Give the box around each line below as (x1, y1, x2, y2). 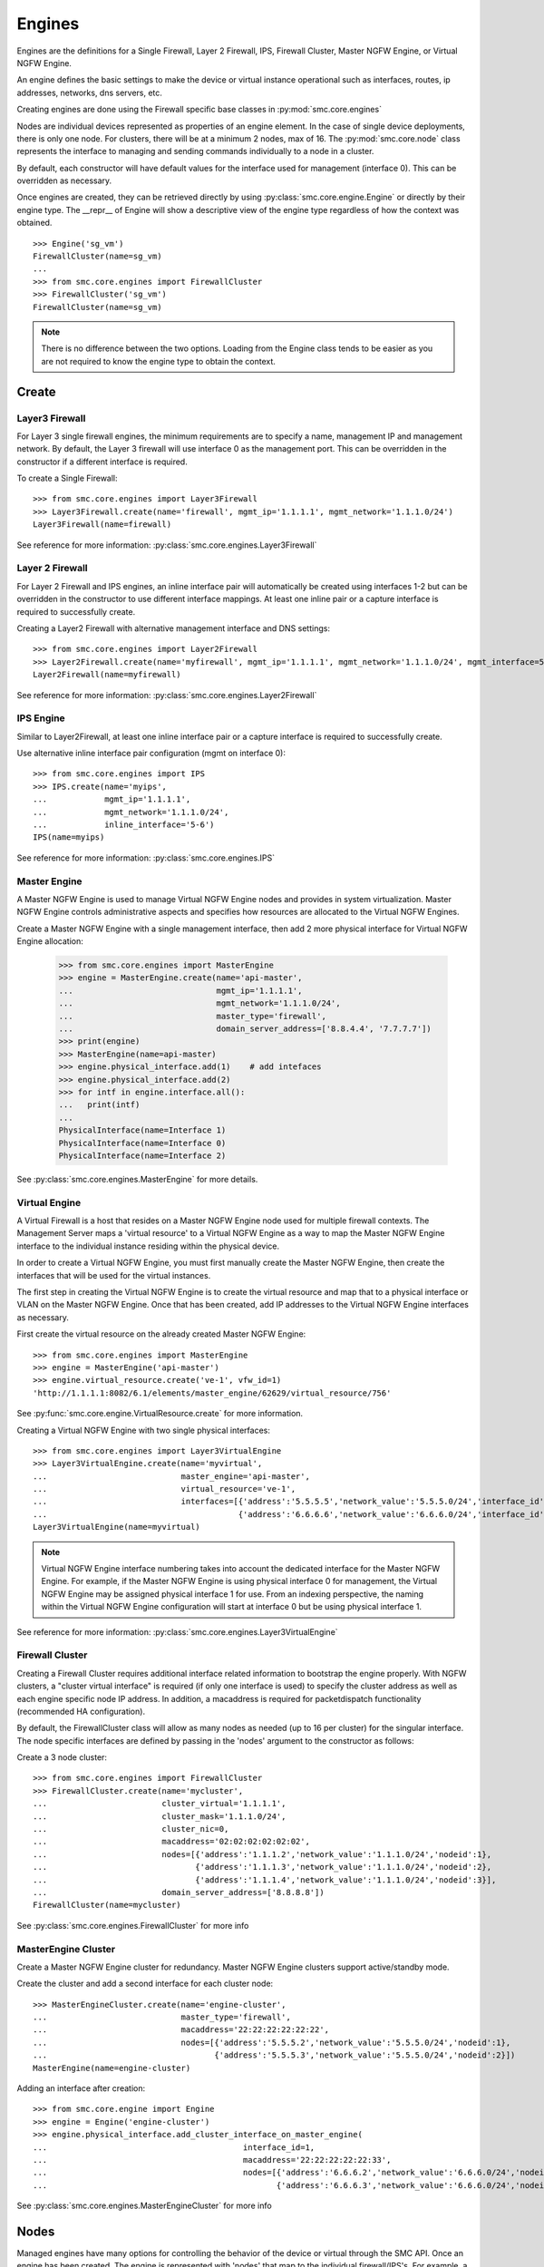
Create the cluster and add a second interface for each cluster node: (16, 1978, 274, 1990)
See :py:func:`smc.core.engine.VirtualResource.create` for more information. (16, 1408, 304, 1419)
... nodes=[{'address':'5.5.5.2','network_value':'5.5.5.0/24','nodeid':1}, (33, 2037, 511, 2048)
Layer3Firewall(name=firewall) (33, 520, 172, 530)
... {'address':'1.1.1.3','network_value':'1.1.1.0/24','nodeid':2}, (33, 1862, 492, 1873)
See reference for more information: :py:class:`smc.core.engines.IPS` (16, 852, 276, 863)
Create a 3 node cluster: (16, 1752, 108, 1763)
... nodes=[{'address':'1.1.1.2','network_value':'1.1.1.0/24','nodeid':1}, (33, 1849, 492, 1859)
